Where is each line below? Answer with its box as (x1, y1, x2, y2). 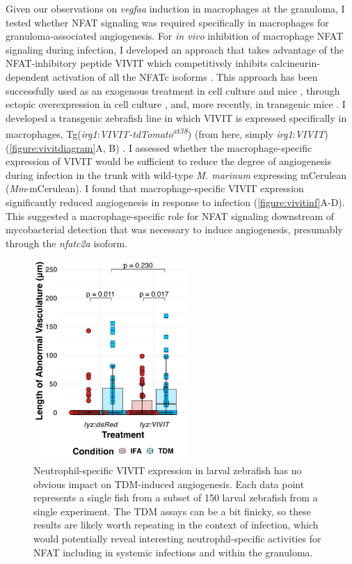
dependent (6, 69, 50, 84)
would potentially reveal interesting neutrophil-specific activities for (33, 531, 321, 545)
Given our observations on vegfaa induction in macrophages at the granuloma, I (6, 1, 345, 15)
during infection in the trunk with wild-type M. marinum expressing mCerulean (6, 167, 347, 182)
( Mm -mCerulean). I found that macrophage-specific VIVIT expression (6, 181, 304, 196)
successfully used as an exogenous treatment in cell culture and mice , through (6, 83, 340, 97)
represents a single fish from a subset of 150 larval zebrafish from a (33, 490, 318, 505)
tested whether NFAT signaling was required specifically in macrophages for (6, 15, 329, 29)
